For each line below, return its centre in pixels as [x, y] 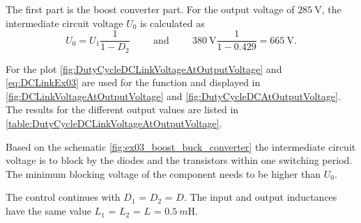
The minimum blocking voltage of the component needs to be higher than [163, 173]
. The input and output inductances [260, 197]
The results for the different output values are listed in [122, 109]
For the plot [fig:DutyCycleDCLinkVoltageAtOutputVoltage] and [144, 68]
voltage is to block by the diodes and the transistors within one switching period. [179, 160]
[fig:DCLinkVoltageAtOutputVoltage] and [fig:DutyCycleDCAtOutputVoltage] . [173, 96]
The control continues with [63, 197]
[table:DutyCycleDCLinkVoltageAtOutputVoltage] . [114, 123]
